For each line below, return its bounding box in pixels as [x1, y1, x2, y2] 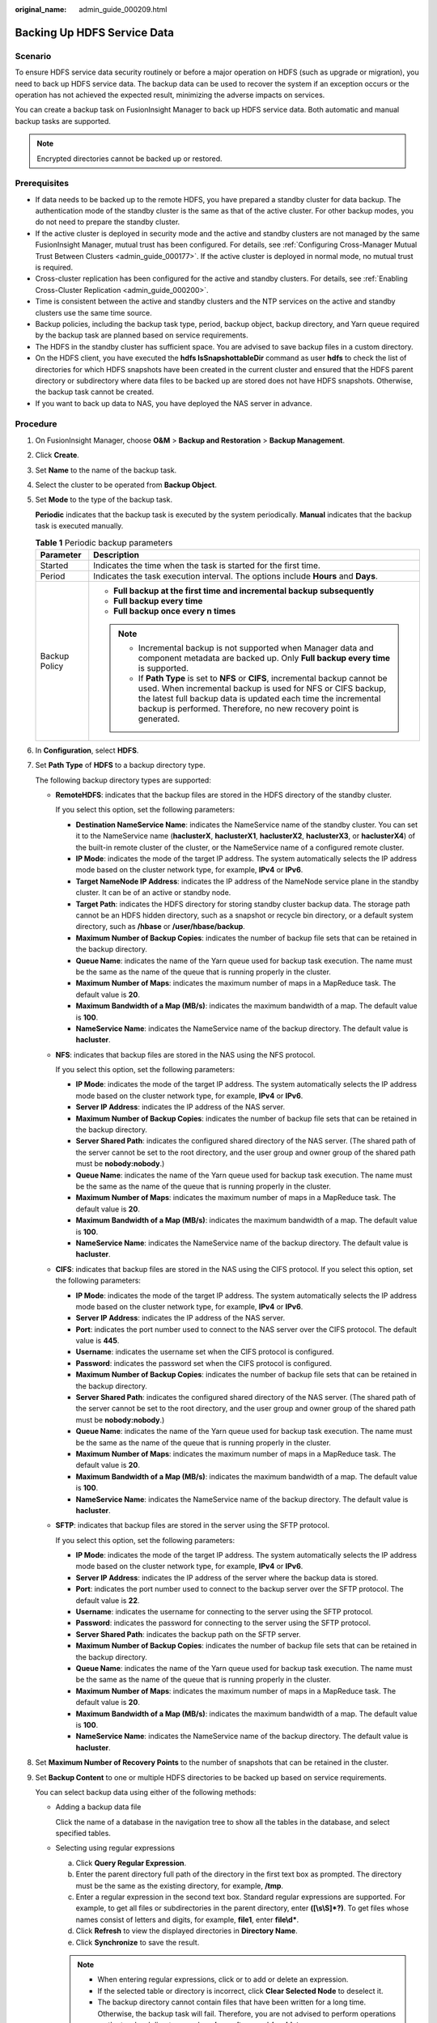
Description [93, 549, 140, 560]
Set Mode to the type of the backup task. [35, 494, 173, 505]
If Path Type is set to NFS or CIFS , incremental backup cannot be [138, 672, 388, 684]
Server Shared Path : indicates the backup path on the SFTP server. [75, 1629, 301, 1639]
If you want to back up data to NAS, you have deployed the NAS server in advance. [35, 398, 312, 408]
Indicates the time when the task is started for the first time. [93, 559, 321, 570]
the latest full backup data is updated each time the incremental [138, 693, 381, 704]
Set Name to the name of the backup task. [35, 465, 177, 475]
